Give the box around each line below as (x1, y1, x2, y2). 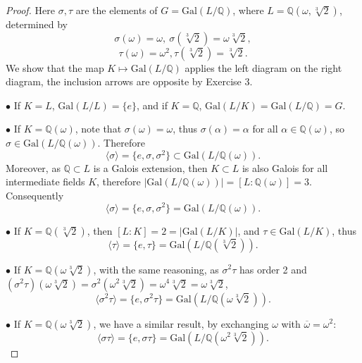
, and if (136, 97, 168, 112)
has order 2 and (239, 262, 307, 276)
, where (232, 3, 264, 17)
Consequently (6, 187, 64, 202)
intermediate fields (6, 174, 85, 189)
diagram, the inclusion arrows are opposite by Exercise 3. (6, 74, 253, 89)
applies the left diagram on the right (185, 60, 342, 75)
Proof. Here (6, 3, 55, 17)
